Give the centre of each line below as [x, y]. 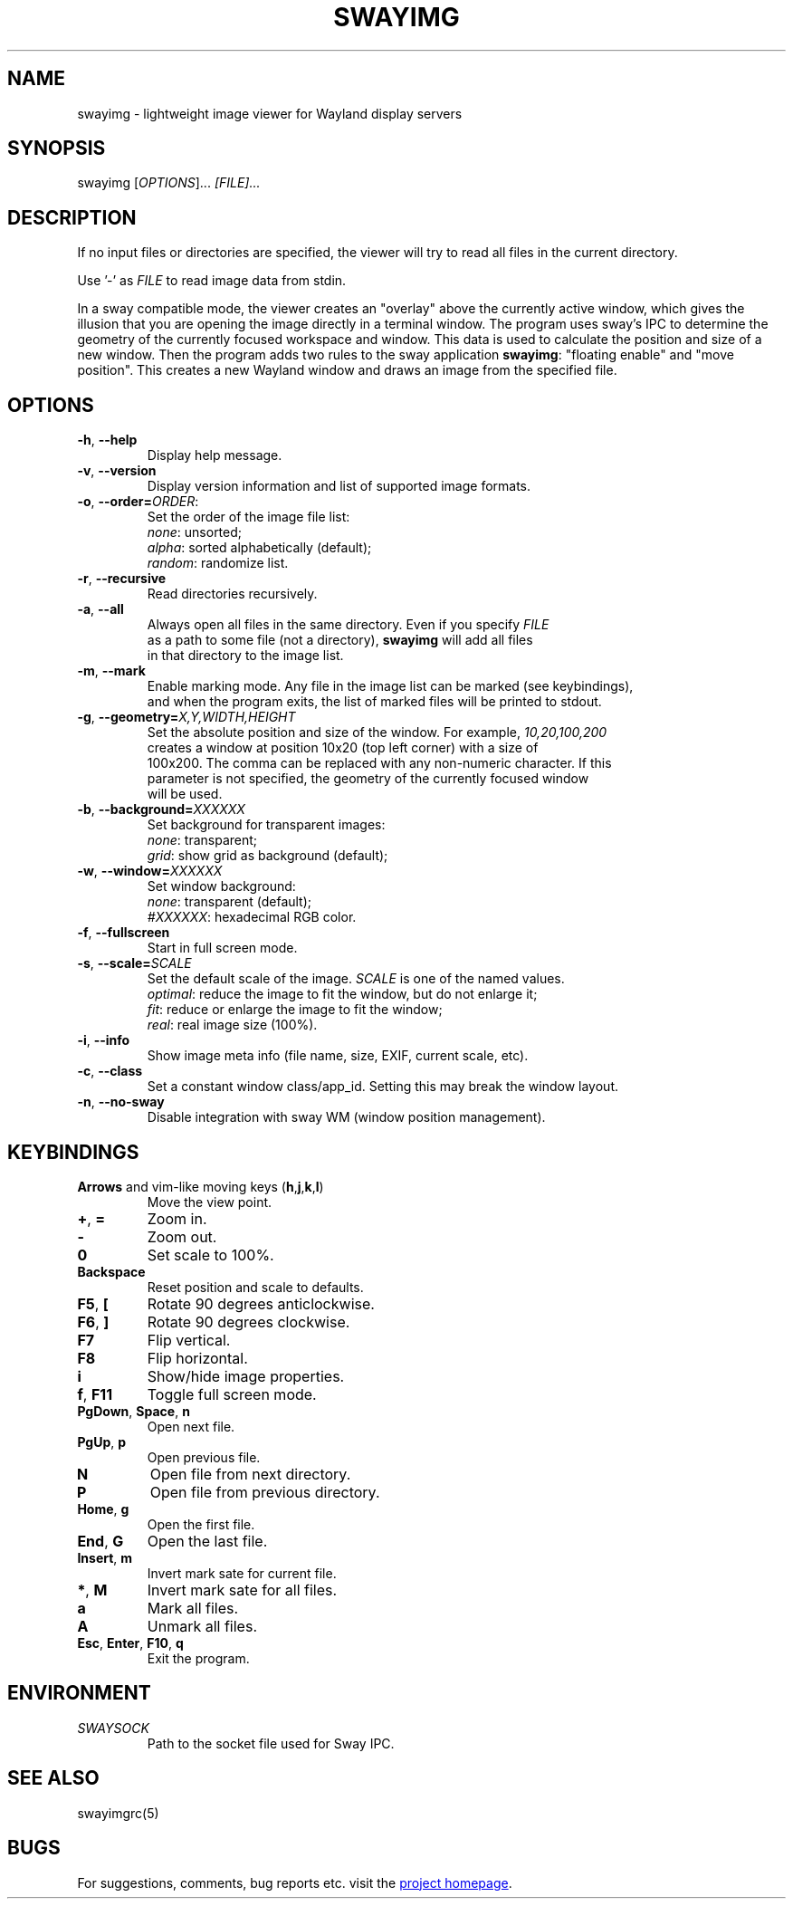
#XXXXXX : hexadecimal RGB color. [252, 917]
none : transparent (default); [229, 902]
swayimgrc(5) [118, 1813]
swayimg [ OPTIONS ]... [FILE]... [169, 183]
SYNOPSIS [57, 148]
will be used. [185, 794]
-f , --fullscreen [124, 933]
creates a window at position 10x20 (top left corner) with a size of [343, 748]
